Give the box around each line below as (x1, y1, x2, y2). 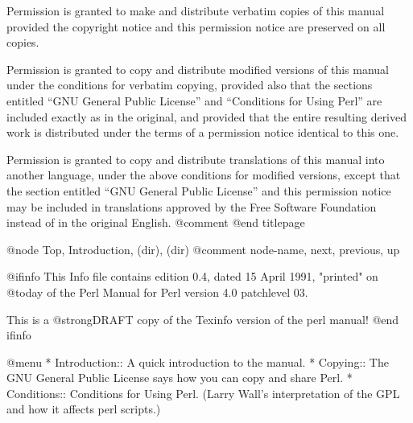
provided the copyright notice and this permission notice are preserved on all (6, 18, 386, 35)
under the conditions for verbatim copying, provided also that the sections (6, 76, 373, 93)
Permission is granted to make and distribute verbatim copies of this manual (6, 2, 385, 18)
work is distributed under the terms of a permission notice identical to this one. (6, 124, 399, 141)
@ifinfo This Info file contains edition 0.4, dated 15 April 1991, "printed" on (6, 268, 378, 285)
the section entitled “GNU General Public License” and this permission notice (6, 182, 391, 199)
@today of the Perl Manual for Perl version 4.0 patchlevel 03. (6, 283, 308, 300)
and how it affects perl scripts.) (6, 400, 161, 417)
